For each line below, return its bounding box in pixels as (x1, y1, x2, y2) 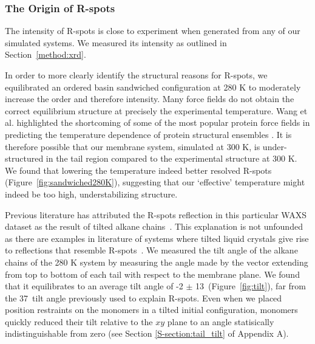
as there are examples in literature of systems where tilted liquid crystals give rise (5, 232, 309, 244)
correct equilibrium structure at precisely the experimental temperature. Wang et (5, 104, 308, 117)
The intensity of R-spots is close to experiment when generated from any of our (5, 24, 300, 37)
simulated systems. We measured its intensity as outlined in (5, 36, 227, 49)
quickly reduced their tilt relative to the (5, 315, 153, 328)
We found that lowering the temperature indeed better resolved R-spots (5, 163, 272, 176)
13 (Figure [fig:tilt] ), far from (195, 280, 306, 292)
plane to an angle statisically (167, 315, 274, 328)
